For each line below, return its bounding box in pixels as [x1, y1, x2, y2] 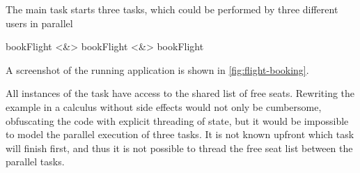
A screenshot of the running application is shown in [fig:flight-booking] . [6, 62, 309, 77]
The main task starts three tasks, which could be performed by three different [6, 2, 338, 16]
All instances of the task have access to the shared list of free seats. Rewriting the [6, 86, 355, 100]
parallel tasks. [6, 154, 65, 169]
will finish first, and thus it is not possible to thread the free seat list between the [6, 140, 353, 155]
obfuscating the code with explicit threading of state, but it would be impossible [6, 113, 349, 128]
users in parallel [6, 15, 73, 30]
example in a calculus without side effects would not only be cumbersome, [6, 99, 322, 114]
